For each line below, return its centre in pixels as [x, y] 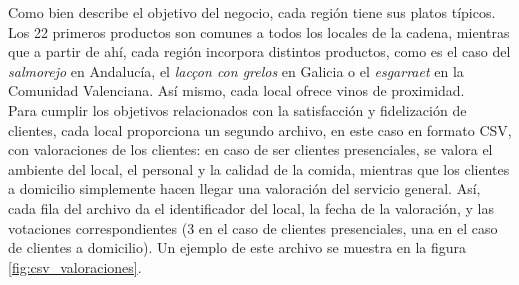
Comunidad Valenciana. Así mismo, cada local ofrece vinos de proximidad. [236, 90]
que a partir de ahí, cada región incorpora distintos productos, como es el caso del [259, 51]
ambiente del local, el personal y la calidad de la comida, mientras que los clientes [259, 168]
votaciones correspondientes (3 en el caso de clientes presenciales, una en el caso [253, 227]
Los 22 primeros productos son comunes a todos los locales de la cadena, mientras [259, 31]
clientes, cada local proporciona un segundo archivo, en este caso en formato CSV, [260, 129]
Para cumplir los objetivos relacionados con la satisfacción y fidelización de [237, 109]
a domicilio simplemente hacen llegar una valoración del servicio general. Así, [244, 188]
